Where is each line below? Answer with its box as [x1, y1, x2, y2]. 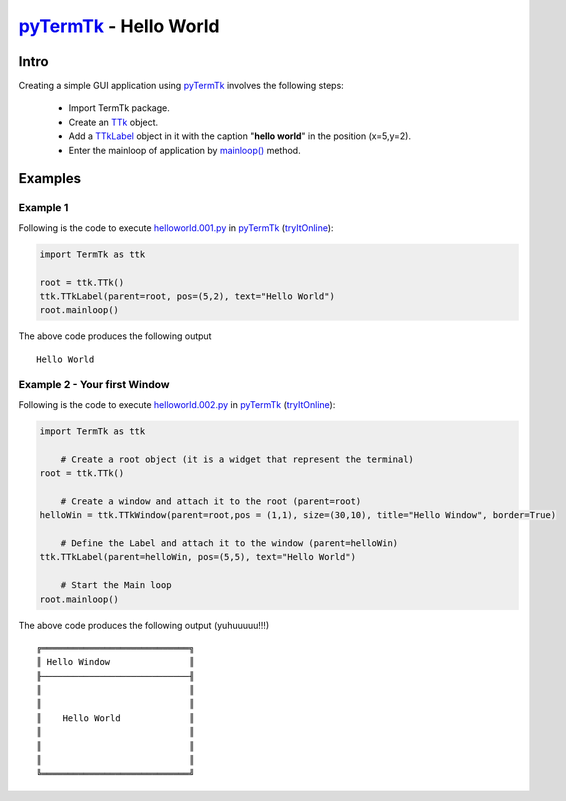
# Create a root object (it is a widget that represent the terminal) [60, 453, 415, 465]
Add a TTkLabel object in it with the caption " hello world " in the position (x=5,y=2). [68, 130, 412, 142]
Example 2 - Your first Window [18, 378, 170, 392]
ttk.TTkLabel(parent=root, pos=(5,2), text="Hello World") [39, 290, 335, 302]
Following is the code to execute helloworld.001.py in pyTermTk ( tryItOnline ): [18, 221, 334, 234]
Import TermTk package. [68, 102, 170, 114]
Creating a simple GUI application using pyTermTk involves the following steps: [18, 80, 344, 92]
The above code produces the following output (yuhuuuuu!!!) [18, 619, 270, 631]
